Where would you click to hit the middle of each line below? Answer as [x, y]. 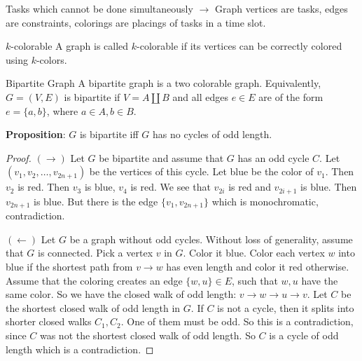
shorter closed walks [49, 321]
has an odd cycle [273, 157]
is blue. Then [329, 187]
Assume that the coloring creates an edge [94, 280]
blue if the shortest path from [69, 267]
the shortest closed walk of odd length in [93, 307]
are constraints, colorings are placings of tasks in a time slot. [136, 22]
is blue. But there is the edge [96, 201]
